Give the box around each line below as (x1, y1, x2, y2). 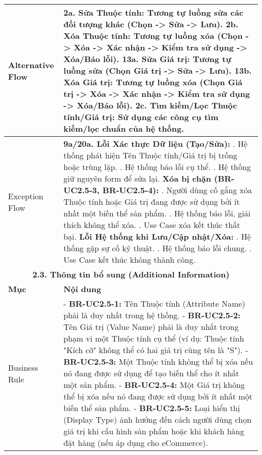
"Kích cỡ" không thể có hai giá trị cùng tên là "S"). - (63, 344, 248, 356)
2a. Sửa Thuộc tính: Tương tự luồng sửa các (63, 7, 243, 18)
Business (8, 361, 38, 373)
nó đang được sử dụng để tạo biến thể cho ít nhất (63, 367, 239, 379)
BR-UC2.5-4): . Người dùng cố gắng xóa (102, 184, 252, 196)
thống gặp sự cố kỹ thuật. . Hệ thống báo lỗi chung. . (63, 242, 252, 254)
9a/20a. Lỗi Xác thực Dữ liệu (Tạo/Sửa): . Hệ (63, 138, 248, 149)
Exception (8, 190, 44, 202)
